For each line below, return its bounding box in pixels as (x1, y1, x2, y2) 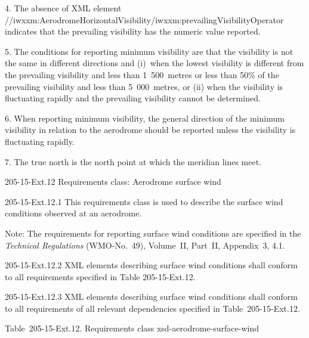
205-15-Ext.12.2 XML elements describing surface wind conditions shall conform (5, 259, 298, 271)
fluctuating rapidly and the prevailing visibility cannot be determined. (5, 92, 261, 104)
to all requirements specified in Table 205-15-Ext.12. (5, 270, 196, 283)
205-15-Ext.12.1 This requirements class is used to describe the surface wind (5, 195, 283, 207)
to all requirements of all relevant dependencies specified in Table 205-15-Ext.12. (5, 302, 300, 314)
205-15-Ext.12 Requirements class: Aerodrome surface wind (5, 175, 221, 188)
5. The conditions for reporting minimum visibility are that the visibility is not (5, 45, 293, 57)
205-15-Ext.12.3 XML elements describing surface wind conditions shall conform (5, 290, 298, 303)
